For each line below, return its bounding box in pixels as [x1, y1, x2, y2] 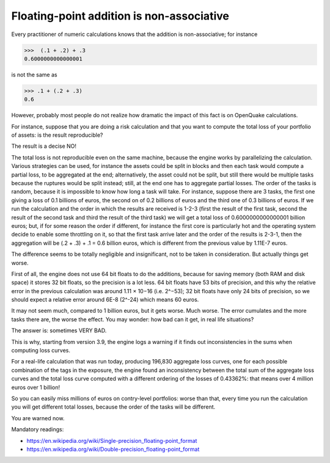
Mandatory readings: [11, 426, 64, 433]
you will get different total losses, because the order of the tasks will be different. [11, 403, 216, 410]
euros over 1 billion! [11, 384, 61, 391]
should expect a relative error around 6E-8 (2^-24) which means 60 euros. [11, 296, 199, 304]
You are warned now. [11, 414, 65, 421]
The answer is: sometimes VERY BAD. [11, 327, 107, 334]
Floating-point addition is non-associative [11, 9, 229, 23]
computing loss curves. [11, 347, 70, 354]
